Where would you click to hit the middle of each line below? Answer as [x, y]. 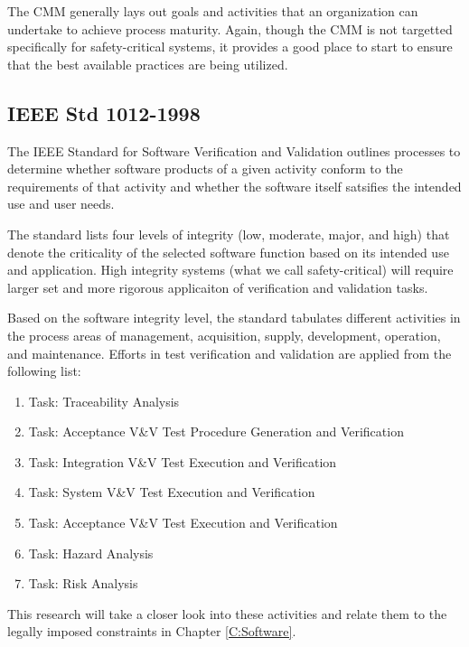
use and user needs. [61, 204]
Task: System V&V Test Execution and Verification [172, 492]
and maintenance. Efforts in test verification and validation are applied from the [230, 353]
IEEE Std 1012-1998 [104, 113]
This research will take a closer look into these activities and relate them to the [227, 613]
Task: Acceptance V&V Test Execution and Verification [183, 523]
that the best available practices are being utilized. [148, 64]
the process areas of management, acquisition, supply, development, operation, [224, 335]
